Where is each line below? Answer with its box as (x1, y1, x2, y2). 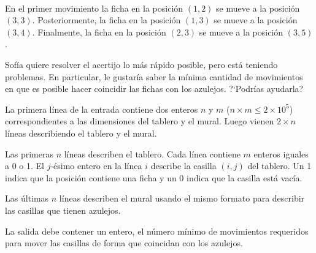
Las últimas (5, 192, 49, 205)
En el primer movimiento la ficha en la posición (5, 1, 183, 14)
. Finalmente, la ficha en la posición (32, 25, 166, 38)
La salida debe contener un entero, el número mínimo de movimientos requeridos (5, 224, 309, 237)
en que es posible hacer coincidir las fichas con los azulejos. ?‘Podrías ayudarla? (5, 82, 304, 95)
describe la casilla (150, 159, 217, 172)
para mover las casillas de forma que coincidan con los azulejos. (5, 236, 243, 249)
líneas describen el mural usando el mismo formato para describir (59, 192, 305, 205)
